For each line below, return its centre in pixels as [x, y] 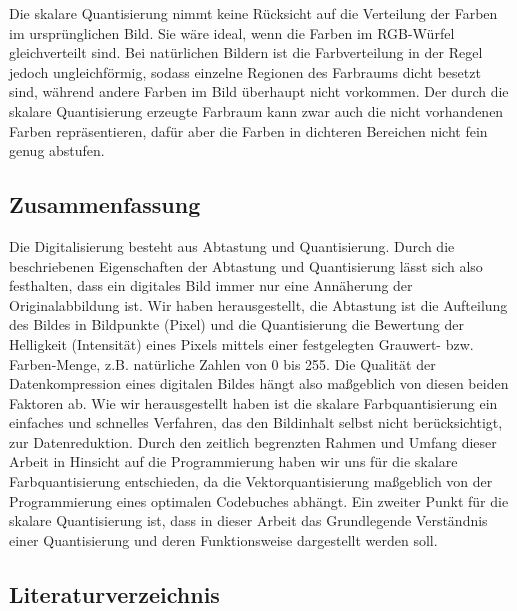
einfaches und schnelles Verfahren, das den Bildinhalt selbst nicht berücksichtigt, [256, 422]
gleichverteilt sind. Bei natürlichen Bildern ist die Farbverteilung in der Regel [246, 52]
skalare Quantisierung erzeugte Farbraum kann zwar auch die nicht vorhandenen [256, 110]
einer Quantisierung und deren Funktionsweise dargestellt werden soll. [223, 539]
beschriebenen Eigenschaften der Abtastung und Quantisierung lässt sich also [246, 265]
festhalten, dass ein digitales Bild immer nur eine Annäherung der [211, 285]
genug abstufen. [57, 150]
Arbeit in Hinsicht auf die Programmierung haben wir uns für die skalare [233, 461]
